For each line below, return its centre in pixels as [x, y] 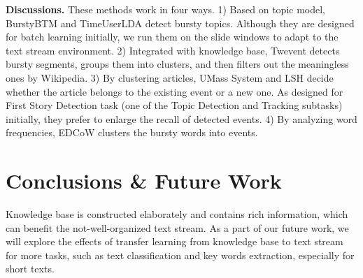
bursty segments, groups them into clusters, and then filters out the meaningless [177, 64]
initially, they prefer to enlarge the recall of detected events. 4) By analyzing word [181, 118]
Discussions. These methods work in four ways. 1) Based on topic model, [165, 9]
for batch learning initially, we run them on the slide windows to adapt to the [172, 37]
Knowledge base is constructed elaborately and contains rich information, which [177, 214]
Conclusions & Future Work [144, 181]
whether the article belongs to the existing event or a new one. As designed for [175, 91]
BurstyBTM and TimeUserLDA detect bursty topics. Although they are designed [180, 23]
